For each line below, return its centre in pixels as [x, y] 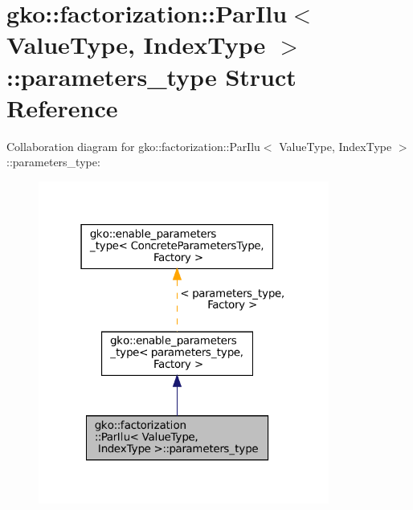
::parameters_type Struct [151, 76]
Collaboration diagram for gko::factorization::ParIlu [133, 146]
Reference [62, 107]
